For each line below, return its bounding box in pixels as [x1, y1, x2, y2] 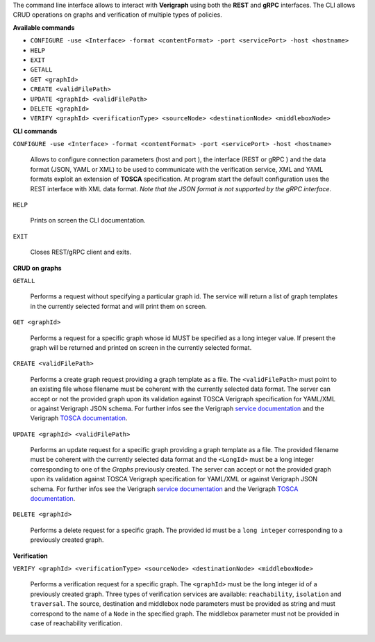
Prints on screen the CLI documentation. [30, 216, 146, 225]
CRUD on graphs [12, 264, 62, 272]
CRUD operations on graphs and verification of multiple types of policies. [12, 10, 222, 19]
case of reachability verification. [30, 619, 123, 627]
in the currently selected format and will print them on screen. [30, 302, 208, 310]
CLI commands [12, 127, 58, 135]
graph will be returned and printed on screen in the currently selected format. [30, 343, 252, 351]
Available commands [12, 23, 75, 31]
